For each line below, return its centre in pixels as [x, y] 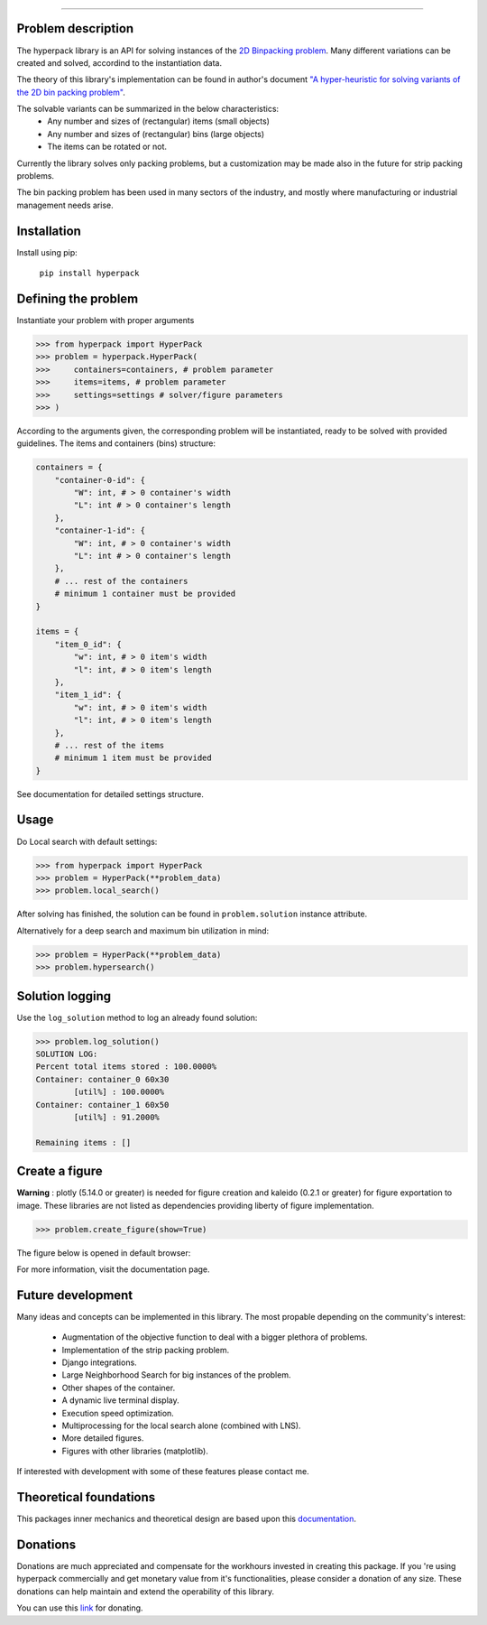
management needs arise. [65, 205]
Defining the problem [78, 298]
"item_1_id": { [88, 695]
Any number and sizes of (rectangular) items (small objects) [159, 121]
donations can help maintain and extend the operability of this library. [146, 1591]
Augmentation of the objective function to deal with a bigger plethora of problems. [215, 1337]
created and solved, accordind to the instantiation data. [119, 62]
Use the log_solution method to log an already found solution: [137, 1017]
